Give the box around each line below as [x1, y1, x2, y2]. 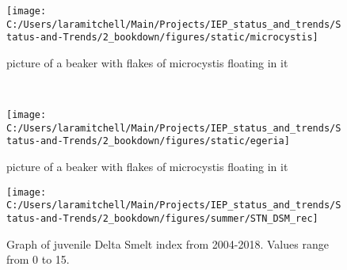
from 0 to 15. [6, 251, 70, 268]
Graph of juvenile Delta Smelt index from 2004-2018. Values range [6, 235, 329, 252]
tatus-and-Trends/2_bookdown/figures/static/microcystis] [6, 32, 318, 44]
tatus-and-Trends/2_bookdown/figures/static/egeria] [6, 135, 290, 147]
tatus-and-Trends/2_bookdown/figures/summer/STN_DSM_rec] [6, 213, 318, 225]
